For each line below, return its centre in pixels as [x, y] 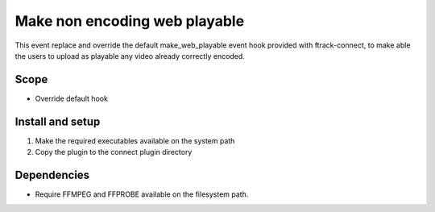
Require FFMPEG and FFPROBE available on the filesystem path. [142, 194]
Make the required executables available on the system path [135, 140]
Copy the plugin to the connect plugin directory [114, 152]
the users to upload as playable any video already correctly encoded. [130, 56]
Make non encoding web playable [130, 21]
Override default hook [72, 98]
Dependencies [52, 175]
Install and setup [58, 121]
